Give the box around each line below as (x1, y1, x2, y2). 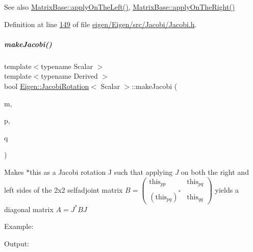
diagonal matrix (4, 203, 54, 214)
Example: (4, 221, 34, 232)
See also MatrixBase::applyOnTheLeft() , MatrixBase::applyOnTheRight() (4, 2, 235, 12)
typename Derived (41, 71, 98, 81)
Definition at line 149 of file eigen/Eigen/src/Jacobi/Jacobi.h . (4, 18, 197, 29)
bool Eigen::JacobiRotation (4, 80, 89, 91)
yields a (215, 184, 239, 195)
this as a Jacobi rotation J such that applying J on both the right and (30, 166, 249, 177)
